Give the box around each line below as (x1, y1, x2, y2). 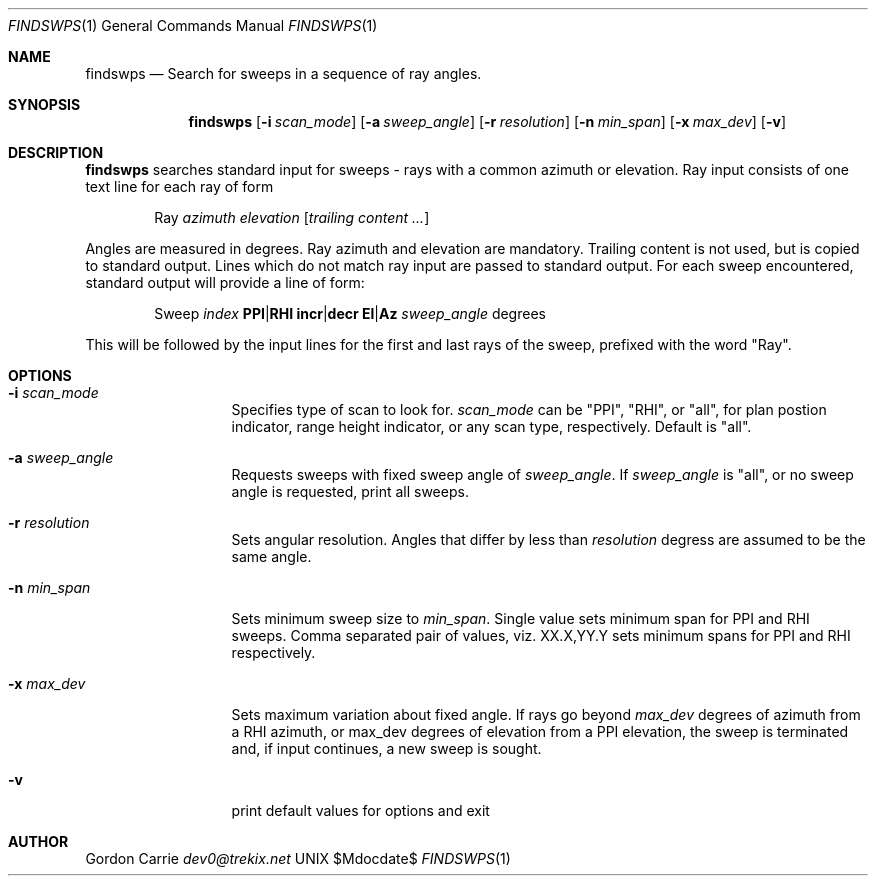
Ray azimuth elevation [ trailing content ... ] (154, 209, 430, 226)
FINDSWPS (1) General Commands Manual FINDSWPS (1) (8, 17, 378, 34)
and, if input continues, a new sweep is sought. (231, 740, 542, 757)
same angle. (231, 548, 312, 565)
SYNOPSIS (8, 96, 81, 113)
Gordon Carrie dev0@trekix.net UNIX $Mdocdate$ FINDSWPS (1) (85, 850, 511, 867)
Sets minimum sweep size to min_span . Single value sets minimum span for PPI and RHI (231, 610, 810, 627)
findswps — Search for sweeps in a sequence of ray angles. (85, 65, 482, 82)
